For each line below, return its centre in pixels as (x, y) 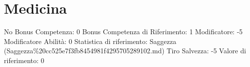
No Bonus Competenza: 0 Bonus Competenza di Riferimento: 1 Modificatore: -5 (123, 32)
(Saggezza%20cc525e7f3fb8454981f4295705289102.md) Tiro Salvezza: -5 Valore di (125, 51)
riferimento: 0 (24, 60)
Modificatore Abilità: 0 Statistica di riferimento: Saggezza (90, 41)
